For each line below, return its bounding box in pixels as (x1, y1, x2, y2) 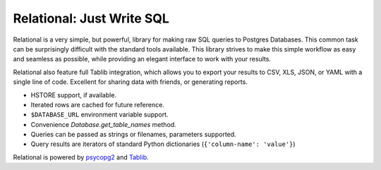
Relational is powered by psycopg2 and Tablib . (13, 152, 149, 162)
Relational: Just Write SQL (13, 11, 169, 26)
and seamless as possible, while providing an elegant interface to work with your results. (13, 55, 272, 63)
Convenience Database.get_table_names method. (30, 120, 176, 128)
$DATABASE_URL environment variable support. (30, 110, 169, 119)
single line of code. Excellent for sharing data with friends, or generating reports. (13, 78, 248, 86)
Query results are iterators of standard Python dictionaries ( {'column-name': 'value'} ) (30, 140, 296, 148)
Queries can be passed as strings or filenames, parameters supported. (30, 130, 236, 139)
